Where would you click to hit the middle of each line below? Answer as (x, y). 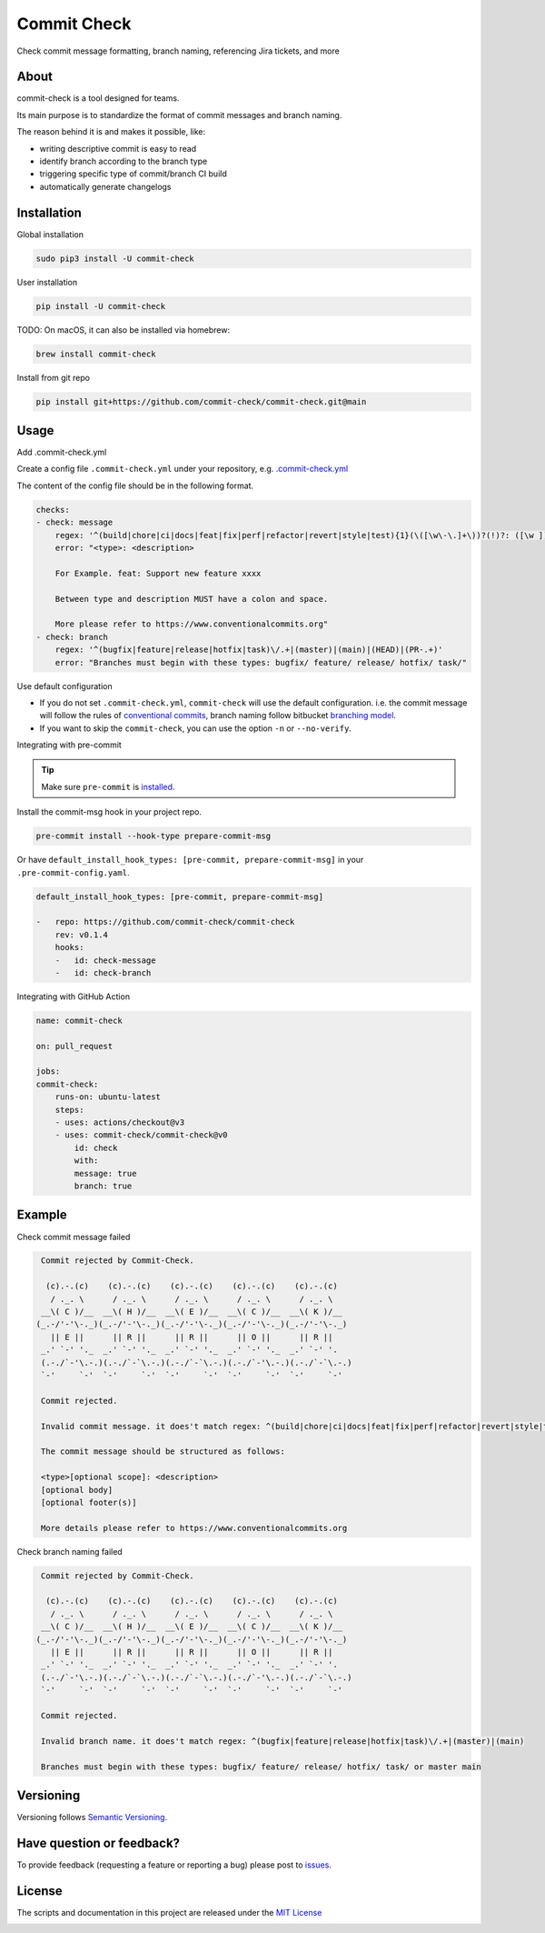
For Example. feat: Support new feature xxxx (158, 573)
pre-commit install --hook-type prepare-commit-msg (154, 836)
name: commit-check (79, 1020)
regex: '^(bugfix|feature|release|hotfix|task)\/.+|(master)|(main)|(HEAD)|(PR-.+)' (249, 650)
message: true (105, 1173)
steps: (69, 1110)
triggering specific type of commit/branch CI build (133, 174)
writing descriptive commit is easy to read (118, 148)
